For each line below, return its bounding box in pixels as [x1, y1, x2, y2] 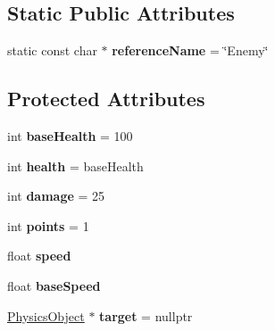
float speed [7, 246, 71, 265]
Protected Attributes [7, 85, 205, 112]
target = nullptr [99, 306, 193, 325]
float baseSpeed [7, 276, 101, 294]
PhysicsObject [7, 306, 85, 325]
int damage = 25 [7, 186, 105, 205]
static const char [7, 41, 97, 60]
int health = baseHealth [7, 156, 144, 175]
